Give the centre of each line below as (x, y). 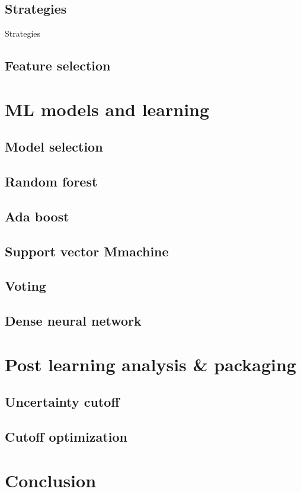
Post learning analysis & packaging (150, 364)
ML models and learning (107, 109)
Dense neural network (73, 321)
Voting (25, 286)
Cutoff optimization (66, 437)
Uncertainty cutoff (62, 402)
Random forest (51, 181)
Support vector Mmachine (87, 251)
